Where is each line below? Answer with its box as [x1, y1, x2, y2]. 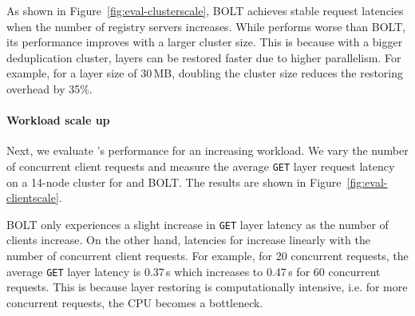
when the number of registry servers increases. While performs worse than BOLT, [6, 18, 406, 34]
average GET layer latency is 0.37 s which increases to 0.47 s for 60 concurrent [6, 263, 381, 279]
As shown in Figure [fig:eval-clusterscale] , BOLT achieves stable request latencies [6, 2, 404, 18]
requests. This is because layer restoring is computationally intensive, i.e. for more [6, 278, 408, 295]
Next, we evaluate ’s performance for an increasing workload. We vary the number [6, 142, 409, 159]
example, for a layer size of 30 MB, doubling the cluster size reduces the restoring [6, 65, 403, 81]
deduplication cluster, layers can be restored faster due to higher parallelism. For [6, 49, 401, 65]
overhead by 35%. [6, 80, 93, 97]
